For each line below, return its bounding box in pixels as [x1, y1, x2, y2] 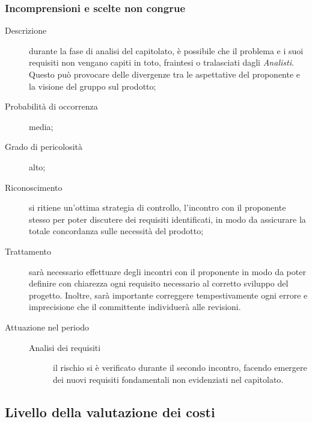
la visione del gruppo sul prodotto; [29, 79, 156, 92]
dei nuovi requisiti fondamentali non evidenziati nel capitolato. [53, 373, 284, 385]
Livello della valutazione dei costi [5, 402, 215, 421]
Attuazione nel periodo [5, 320, 90, 333]
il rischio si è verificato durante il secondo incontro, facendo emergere [53, 361, 307, 374]
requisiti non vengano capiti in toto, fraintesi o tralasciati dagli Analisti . [29, 56, 294, 69]
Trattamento [5, 244, 52, 257]
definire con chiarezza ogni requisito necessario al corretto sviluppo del [29, 277, 289, 290]
